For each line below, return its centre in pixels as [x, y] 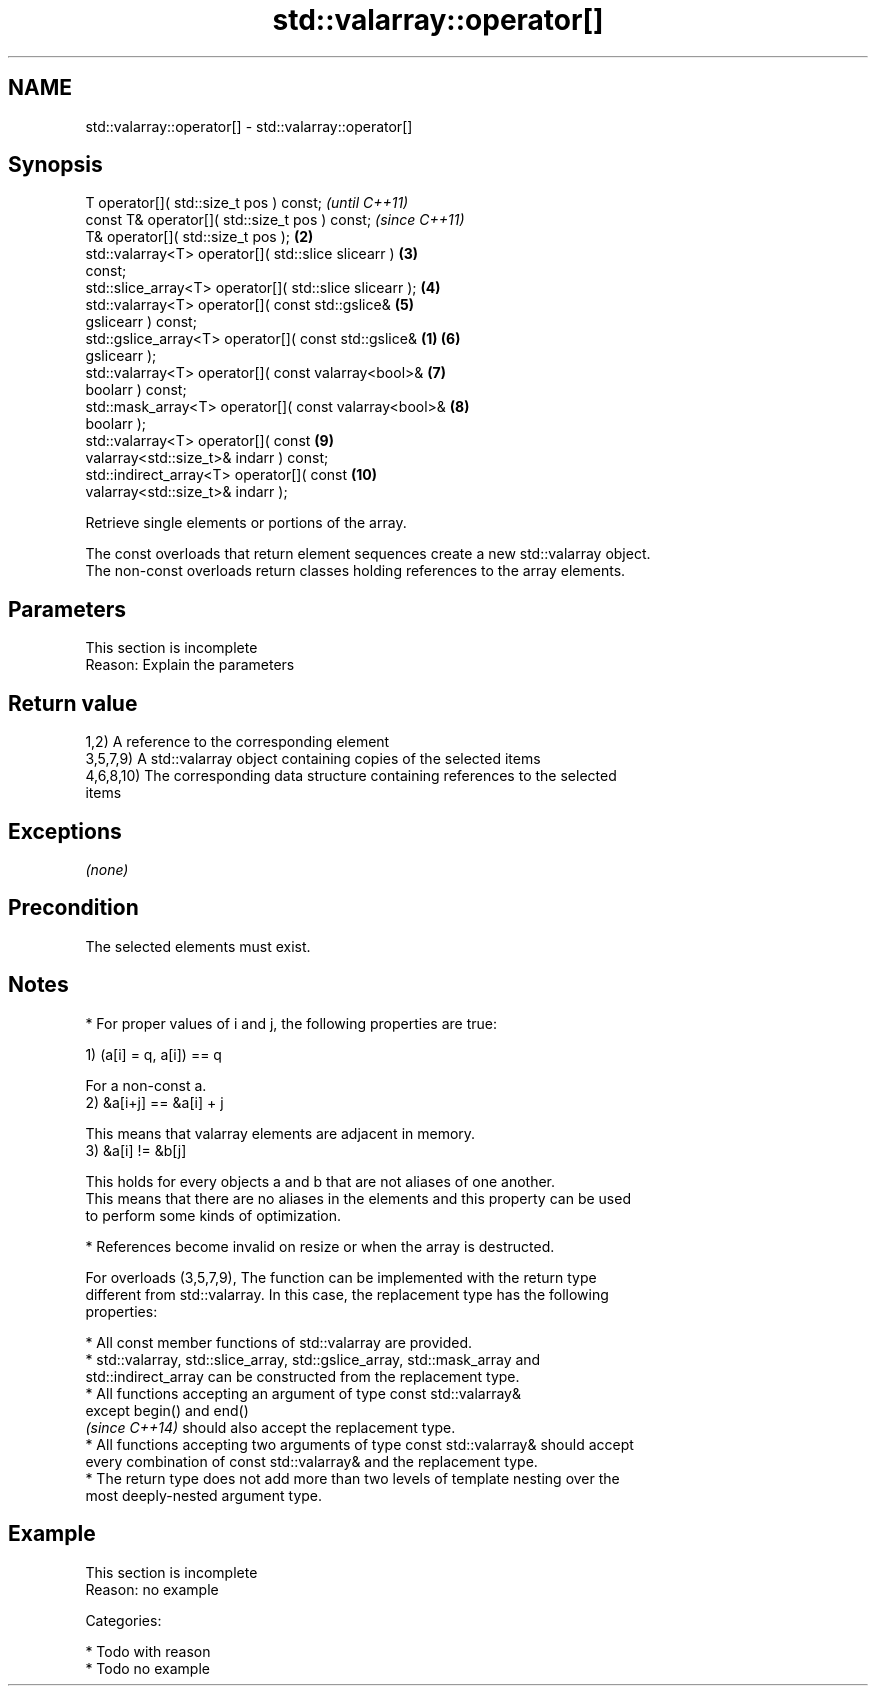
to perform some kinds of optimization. [213, 1215]
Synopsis [55, 165]
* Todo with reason [148, 1651]
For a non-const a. [146, 1085]
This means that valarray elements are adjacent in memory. [280, 1133]
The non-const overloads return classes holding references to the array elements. [355, 571]
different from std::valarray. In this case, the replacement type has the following [347, 1294]
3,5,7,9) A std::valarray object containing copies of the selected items [313, 759]
